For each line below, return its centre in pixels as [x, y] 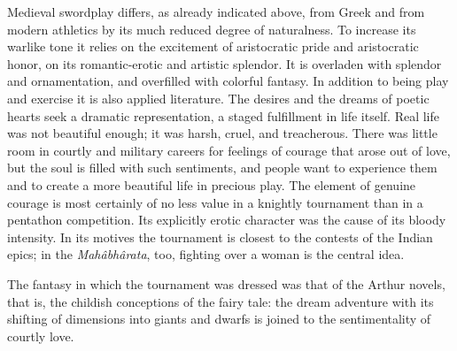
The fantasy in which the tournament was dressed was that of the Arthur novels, [226, 283]
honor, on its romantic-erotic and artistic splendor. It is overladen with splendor [225, 63]
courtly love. [41, 336]
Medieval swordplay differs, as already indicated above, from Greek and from [216, 11]
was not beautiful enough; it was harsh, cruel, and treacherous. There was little [222, 133]
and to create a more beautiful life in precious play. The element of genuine [212, 184]
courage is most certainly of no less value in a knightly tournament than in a [215, 202]
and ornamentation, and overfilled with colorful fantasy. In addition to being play [228, 81]
